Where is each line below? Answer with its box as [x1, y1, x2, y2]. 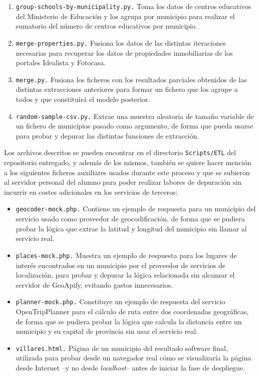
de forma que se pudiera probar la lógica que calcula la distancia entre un [16, 316, 242, 326]
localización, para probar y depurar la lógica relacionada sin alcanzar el [16, 270, 235, 280]
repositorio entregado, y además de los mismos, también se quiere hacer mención [4, 157, 251, 168]
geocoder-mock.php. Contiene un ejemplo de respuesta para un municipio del [16, 203, 256, 214]
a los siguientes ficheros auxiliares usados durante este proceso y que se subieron [4, 167, 250, 177]
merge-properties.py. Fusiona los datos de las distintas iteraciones [16, 37, 226, 48]
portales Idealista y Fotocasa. [16, 57, 106, 68]
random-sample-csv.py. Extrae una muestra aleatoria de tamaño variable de [16, 110, 254, 121]
